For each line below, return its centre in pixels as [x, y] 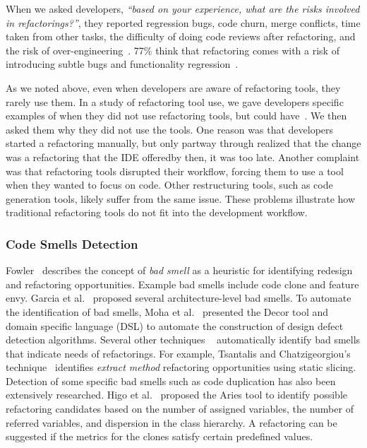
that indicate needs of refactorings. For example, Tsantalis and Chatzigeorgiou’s [178, 353]
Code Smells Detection [72, 243]
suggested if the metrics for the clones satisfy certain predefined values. [160, 436]
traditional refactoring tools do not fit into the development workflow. [157, 212]
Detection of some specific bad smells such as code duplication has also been [171, 381]
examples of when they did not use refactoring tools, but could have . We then [176, 116]
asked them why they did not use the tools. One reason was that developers [170, 129]
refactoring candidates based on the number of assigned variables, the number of [180, 409]
